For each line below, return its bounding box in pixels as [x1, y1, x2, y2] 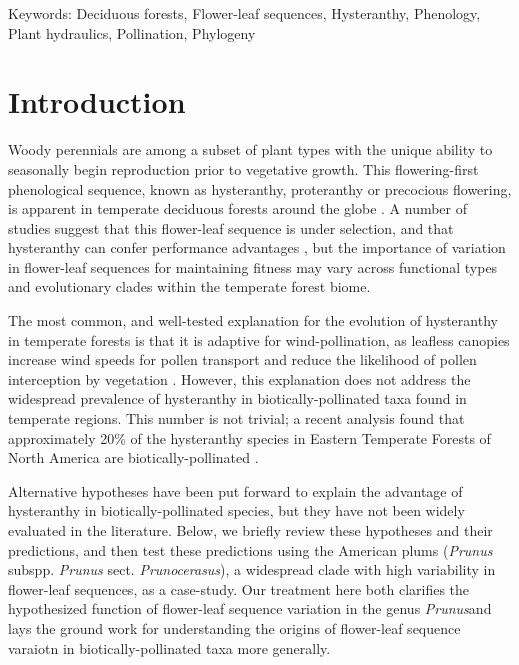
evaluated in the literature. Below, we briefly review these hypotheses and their [8, 520, 493, 540]
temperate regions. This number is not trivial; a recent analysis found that [8, 408, 465, 429]
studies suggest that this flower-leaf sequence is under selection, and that [8, 217, 454, 238]
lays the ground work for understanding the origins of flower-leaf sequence [8, 617, 461, 638]
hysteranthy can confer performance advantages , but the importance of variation [8, 237, 506, 258]
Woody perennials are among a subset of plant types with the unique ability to [8, 139, 493, 160]
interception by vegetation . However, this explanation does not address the [8, 368, 471, 389]
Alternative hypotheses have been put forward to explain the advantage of [8, 480, 463, 501]
